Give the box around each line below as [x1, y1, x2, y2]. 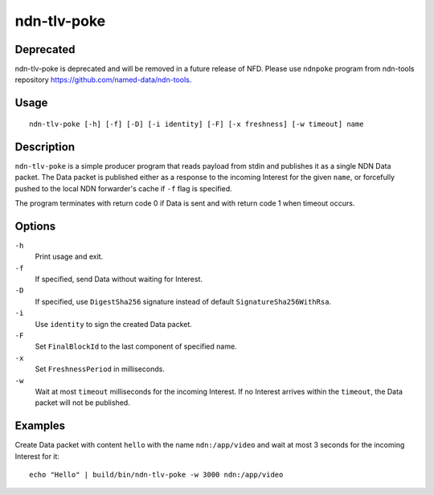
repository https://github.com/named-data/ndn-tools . [14, 75, 192, 84]
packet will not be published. [35, 398, 130, 407]
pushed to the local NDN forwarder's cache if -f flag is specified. [14, 183, 232, 193]
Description [14, 140, 76, 153]
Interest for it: [14, 451, 60, 461]
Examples [14, 419, 66, 433]
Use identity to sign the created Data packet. [35, 319, 193, 329]
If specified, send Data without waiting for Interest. [35, 274, 203, 284]
